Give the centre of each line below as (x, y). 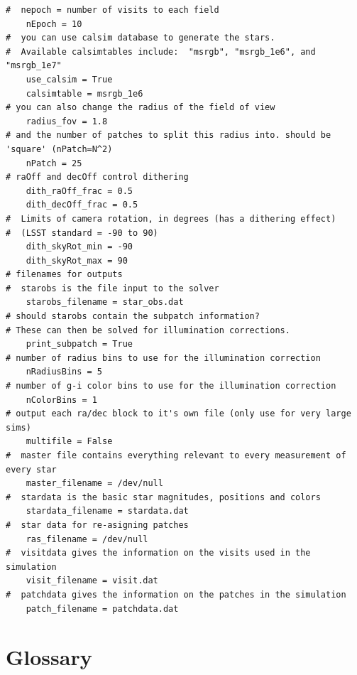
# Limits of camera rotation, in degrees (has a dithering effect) (171, 218)
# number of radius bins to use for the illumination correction (163, 358)
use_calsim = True (69, 79)
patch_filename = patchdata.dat (102, 609)
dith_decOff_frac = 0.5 (82, 205)
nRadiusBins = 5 (64, 372)
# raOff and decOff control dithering (97, 177)
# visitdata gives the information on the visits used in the (158, 553)
